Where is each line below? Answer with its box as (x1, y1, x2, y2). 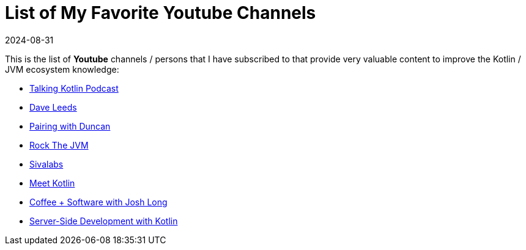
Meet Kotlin (29, 177, 75, 188)
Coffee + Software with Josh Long (29, 196, 168, 207)
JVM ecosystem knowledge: (5, 64, 119, 75)
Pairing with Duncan (29, 120, 111, 131)
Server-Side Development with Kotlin (29, 215, 178, 226)
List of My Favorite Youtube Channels (5, 2, 316, 23)
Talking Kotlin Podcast (29, 83, 119, 94)
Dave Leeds (29, 101, 77, 112)
